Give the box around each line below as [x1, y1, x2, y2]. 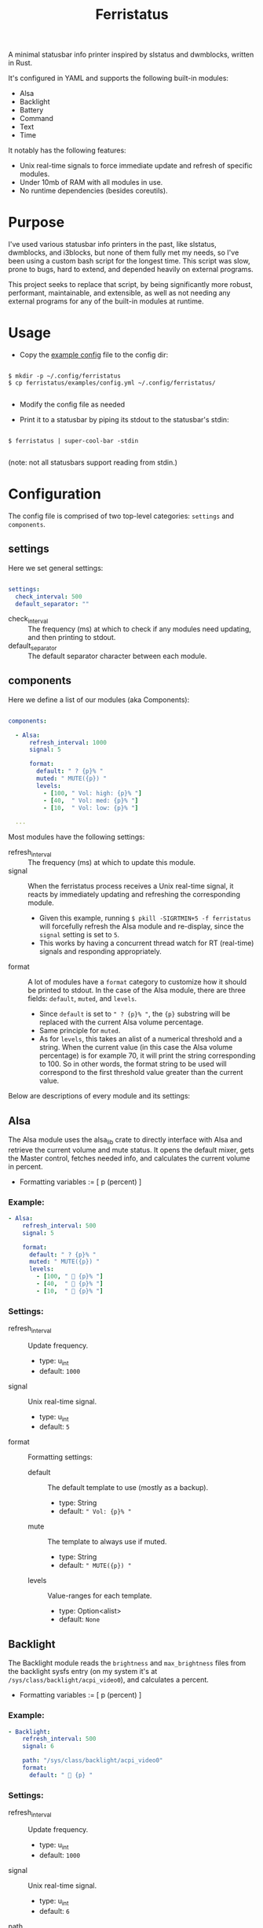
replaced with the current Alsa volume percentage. [38, 1017, 204, 1027]
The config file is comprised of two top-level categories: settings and [8, 511, 234, 521]
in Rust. [8, 58, 33, 68]
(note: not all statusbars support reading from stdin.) [8, 458, 178, 467]
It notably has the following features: [8, 145, 127, 155]
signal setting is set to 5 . [38, 930, 120, 940]
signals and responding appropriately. [38, 947, 163, 956]
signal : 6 [22, 1742, 55, 1750]
